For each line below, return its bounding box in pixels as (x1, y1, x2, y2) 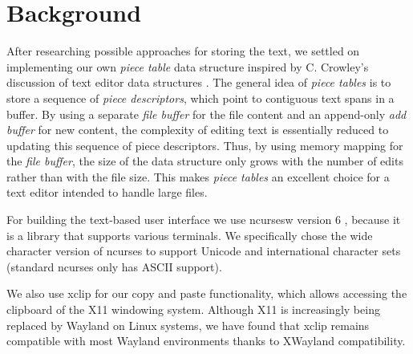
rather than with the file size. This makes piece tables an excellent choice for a (6, 168, 390, 185)
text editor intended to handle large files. (6, 184, 208, 201)
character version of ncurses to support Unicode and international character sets (6, 242, 401, 259)
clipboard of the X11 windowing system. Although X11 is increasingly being (6, 301, 380, 318)
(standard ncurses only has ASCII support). (6, 258, 222, 275)
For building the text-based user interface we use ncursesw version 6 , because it (6, 211, 401, 228)
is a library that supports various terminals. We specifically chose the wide (6, 226, 373, 243)
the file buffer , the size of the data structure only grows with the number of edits (6, 153, 403, 169)
